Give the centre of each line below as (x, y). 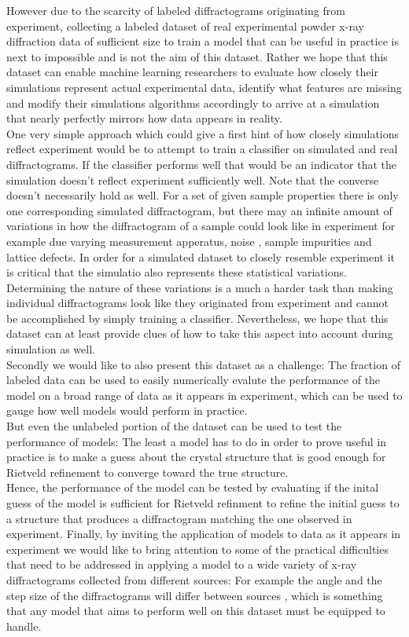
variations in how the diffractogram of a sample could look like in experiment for (201, 226)
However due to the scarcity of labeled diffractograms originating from (176, 10)
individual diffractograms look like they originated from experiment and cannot (198, 303)
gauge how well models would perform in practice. (127, 410)
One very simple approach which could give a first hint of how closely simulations (203, 133)
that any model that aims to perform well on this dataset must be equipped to (196, 611)
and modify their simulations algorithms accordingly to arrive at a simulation (193, 103)
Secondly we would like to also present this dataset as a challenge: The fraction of (203, 364)
